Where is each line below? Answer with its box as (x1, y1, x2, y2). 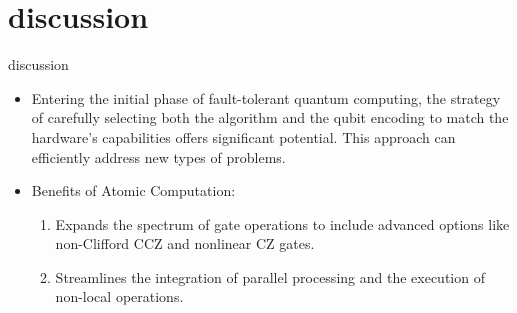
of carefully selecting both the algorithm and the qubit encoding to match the (31, 107, 509, 128)
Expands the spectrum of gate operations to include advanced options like (55, 213, 510, 234)
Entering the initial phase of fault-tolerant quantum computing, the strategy (31, 87, 501, 108)
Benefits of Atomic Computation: (31, 180, 236, 201)
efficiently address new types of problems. (31, 146, 286, 167)
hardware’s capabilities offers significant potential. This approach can (31, 126, 456, 147)
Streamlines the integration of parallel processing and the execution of (55, 266, 485, 287)
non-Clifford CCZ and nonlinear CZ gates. (55, 233, 315, 254)
